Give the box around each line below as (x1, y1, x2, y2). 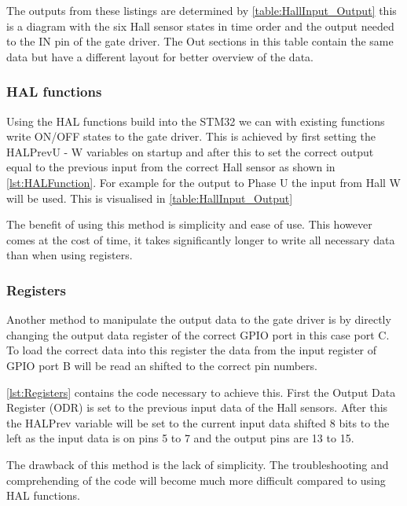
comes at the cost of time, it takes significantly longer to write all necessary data (6, 231, 395, 247)
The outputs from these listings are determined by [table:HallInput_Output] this (6, 2, 397, 18)
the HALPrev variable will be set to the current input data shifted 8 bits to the (6, 414, 390, 431)
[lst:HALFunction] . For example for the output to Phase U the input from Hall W (6, 174, 401, 190)
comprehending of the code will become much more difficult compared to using (6, 471, 386, 488)
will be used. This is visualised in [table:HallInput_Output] (6, 189, 293, 206)
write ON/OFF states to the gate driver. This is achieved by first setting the (6, 128, 376, 145)
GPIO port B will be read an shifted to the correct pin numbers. (6, 357, 317, 373)
